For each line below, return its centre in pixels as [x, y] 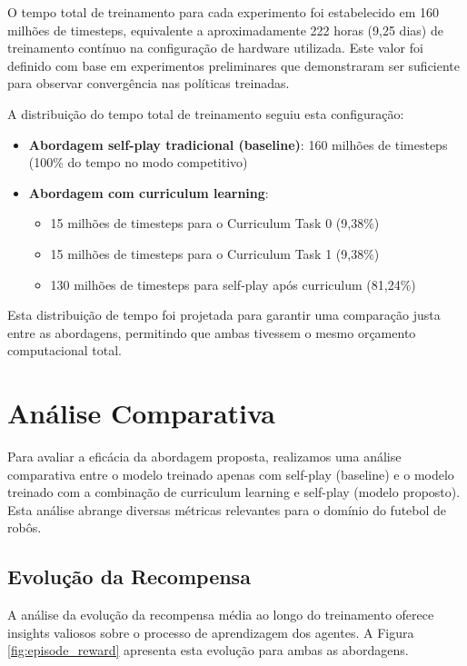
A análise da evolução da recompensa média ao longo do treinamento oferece [221, 615]
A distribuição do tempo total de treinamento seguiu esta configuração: [206, 113]
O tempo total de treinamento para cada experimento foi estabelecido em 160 [223, 12]
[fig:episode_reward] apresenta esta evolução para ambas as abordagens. [208, 650]
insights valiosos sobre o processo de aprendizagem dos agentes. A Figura [211, 632]
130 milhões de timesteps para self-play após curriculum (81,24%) [233, 284]
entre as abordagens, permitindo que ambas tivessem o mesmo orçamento [212, 332]
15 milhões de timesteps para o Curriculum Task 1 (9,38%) [215, 253]
